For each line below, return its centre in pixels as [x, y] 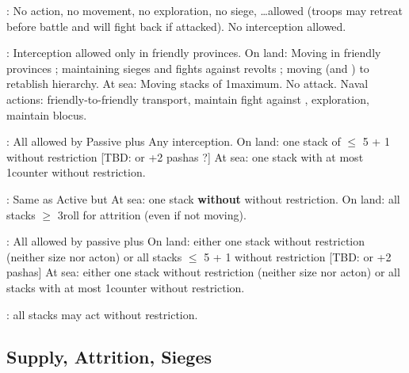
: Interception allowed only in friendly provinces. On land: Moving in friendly [194, 53]
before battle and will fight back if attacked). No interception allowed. [176, 26]
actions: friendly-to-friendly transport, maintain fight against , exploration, [188, 99]
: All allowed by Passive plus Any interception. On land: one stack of [174, 141]
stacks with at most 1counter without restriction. [126, 287]
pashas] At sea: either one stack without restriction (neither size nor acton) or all [203, 272]
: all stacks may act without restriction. [102, 314]
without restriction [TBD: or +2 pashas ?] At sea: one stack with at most [185, 156]
